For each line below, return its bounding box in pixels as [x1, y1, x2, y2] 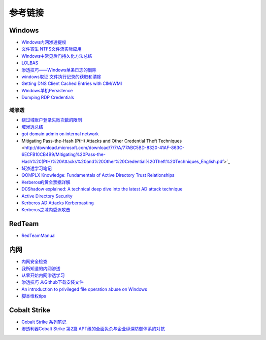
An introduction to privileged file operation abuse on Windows [21, 286, 147, 292]
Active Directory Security [21, 193, 73, 199]
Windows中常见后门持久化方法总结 [21, 53, 93, 59]
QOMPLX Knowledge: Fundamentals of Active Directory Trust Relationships [21, 172, 175, 178]
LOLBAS [21, 60, 38, 66]
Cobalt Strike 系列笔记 [21, 319, 66, 325]
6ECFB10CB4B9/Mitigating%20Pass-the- [21, 151, 106, 157]
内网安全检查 [21, 259, 48, 264]
